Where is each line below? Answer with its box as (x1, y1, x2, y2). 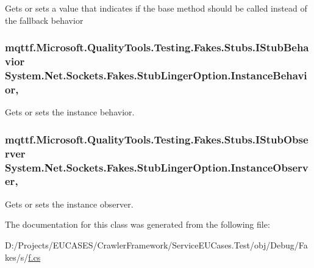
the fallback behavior (5, 13, 84, 26)
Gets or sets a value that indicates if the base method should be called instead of (5, 2, 307, 14)
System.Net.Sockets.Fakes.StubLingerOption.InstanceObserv (5, 159, 309, 175)
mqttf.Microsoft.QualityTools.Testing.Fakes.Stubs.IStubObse (5, 131, 309, 147)
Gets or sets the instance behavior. (5, 106, 135, 118)
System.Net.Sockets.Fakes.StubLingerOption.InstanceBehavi (5, 67, 307, 82)
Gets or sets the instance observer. (5, 197, 134, 210)
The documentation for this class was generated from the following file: (5, 218, 270, 231)
